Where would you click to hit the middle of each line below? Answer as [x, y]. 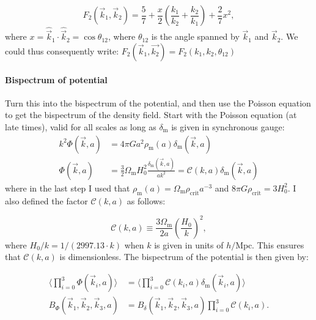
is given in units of [189, 244]
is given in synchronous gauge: [228, 127]
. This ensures [278, 244]
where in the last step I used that [68, 188]
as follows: [146, 200]
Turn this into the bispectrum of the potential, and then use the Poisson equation [158, 102]
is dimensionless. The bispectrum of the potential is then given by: [184, 257]
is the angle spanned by [195, 36]
